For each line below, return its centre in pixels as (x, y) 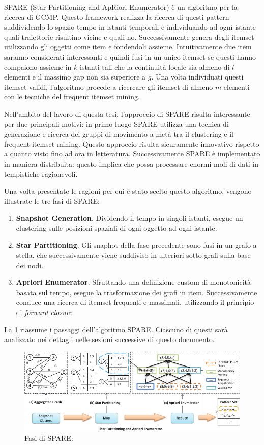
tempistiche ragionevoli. (41, 174)
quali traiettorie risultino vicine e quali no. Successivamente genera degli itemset (129, 36)
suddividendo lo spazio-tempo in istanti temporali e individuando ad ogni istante (130, 27)
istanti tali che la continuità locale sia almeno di (155, 67)
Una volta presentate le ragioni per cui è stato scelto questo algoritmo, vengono (128, 191)
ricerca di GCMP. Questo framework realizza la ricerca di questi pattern (117, 17)
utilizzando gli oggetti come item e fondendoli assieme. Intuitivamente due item (128, 47)
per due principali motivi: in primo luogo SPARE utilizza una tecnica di (116, 124)
